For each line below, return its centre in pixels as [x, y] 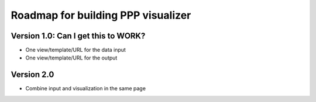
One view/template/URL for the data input [75, 50]
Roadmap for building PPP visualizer [101, 15]
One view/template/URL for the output [71, 58]
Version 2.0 [32, 75]
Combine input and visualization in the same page [86, 89]
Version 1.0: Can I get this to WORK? [78, 36]
